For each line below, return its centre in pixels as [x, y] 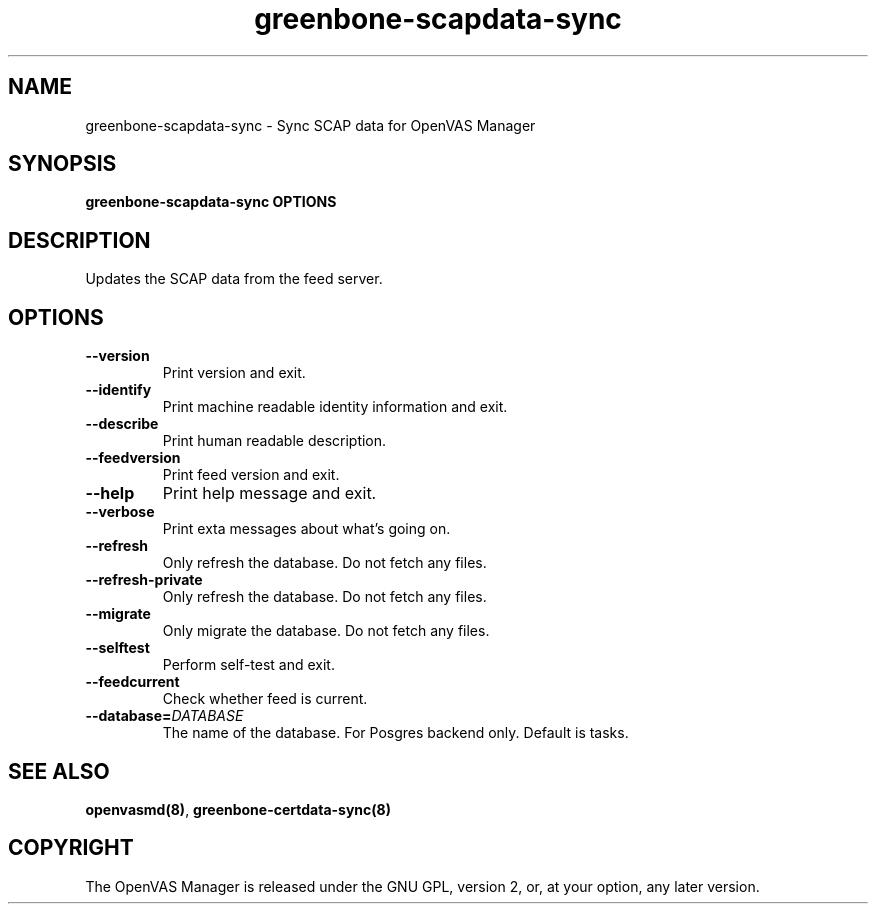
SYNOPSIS [62, 164]
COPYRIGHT [71, 848]
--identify [118, 390]
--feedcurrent [132, 682]
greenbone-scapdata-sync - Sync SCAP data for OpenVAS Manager [310, 125]
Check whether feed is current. [265, 699]
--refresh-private [144, 580]
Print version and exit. [234, 373]
